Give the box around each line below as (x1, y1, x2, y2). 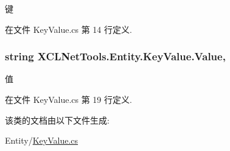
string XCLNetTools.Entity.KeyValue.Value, (5, 49, 226, 64)
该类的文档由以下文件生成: (5, 113, 110, 126)
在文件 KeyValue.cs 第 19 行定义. (5, 93, 132, 105)
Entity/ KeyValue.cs (5, 134, 78, 147)
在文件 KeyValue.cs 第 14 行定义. (5, 23, 132, 35)
